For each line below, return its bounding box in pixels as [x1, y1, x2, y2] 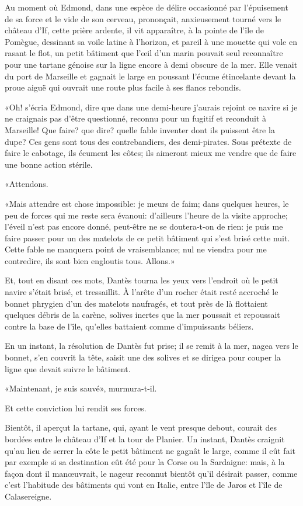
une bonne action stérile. [5, 158, 93, 170]
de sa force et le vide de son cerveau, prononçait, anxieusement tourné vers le [5, 12, 281, 25]
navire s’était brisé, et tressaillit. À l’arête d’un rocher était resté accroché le [5, 286, 278, 298]
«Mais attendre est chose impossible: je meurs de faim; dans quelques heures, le [5, 197, 289, 209]
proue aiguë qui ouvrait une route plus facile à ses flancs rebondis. [5, 81, 242, 93]
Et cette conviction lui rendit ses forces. [5, 401, 147, 414]
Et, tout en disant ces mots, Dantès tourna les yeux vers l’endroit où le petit [5, 274, 278, 286]
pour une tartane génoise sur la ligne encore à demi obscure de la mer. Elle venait [5, 58, 298, 70]
